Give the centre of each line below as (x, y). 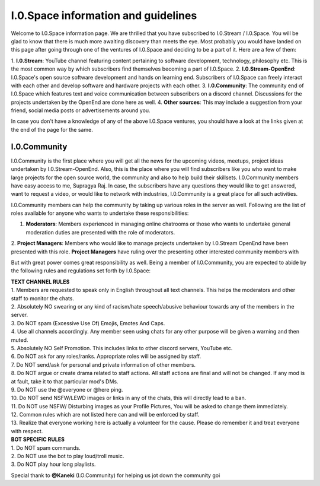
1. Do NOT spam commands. (46, 447)
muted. (20, 340)
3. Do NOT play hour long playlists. (53, 464)
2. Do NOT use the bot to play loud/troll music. (68, 456)
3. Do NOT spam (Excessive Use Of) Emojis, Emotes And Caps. (88, 323)
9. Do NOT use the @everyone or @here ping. (67, 389)
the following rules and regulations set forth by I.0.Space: (81, 271)
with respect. (27, 431)
